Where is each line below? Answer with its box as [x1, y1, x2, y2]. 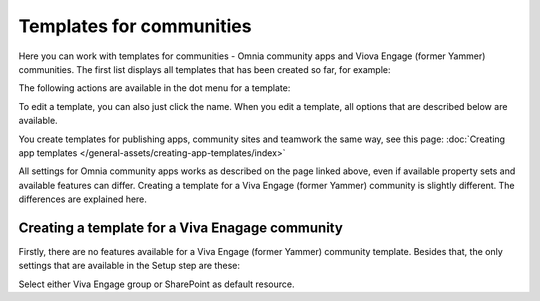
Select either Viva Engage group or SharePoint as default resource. [18, 278, 295, 290]
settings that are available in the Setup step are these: [18, 260, 240, 272]
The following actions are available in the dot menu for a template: [18, 82, 291, 94]
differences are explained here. [18, 193, 147, 205]
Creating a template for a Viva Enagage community [18, 219, 344, 236]
